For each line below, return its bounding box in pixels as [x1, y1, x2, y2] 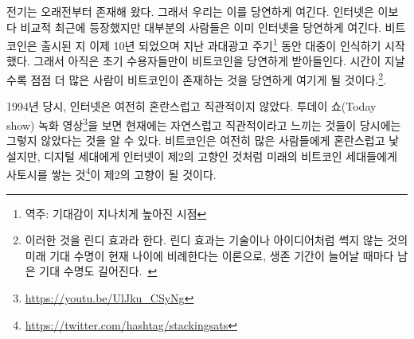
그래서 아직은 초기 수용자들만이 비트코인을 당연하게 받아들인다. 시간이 [33, 53, 381, 69]
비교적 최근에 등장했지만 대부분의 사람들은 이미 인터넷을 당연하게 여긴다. [20, 18, 381, 35]
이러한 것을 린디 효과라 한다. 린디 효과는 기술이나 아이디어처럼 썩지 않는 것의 [25, 232, 408, 248]
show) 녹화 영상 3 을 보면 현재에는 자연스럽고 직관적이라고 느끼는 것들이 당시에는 [6, 114, 401, 133]
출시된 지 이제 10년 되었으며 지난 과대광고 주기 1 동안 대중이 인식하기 [41, 35, 381, 53]
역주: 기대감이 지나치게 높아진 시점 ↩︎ [25, 205, 207, 221]
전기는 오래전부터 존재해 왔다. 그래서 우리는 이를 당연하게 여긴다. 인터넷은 [6, 3, 374, 19]
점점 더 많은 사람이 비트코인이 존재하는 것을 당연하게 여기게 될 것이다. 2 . [30, 69, 387, 88]
